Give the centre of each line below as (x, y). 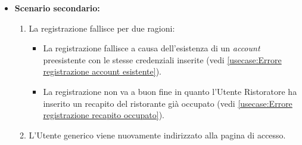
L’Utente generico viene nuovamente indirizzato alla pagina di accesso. (157, 135)
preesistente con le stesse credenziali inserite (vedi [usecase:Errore (162, 59)
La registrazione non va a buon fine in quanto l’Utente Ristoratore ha (170, 91)
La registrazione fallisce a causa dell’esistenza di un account (152, 48)
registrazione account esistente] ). (102, 71)
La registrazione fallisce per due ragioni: (102, 28)
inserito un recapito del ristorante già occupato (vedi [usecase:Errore (168, 103)
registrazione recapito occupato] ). (104, 115)
